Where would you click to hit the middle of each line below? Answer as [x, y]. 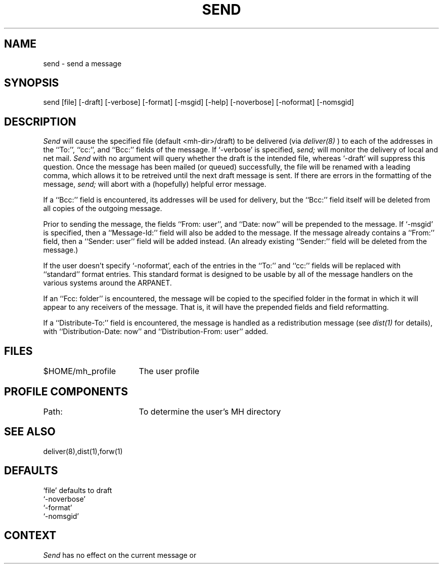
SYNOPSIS [32, 83]
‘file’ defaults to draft [78, 490]
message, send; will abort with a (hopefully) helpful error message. [155, 184]
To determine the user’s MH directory [210, 411]
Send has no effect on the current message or [120, 555]
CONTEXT [30, 536]
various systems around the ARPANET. [107, 283]
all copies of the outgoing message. [103, 209]
